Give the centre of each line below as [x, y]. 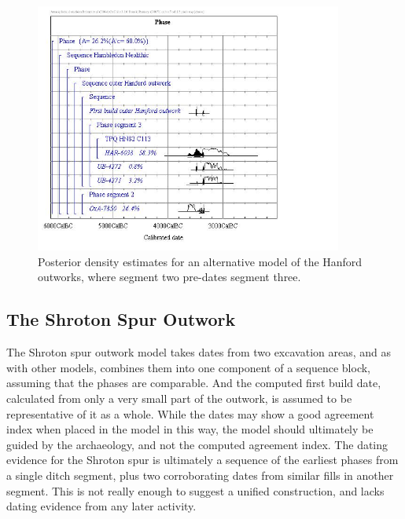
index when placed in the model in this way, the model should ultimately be [190, 429]
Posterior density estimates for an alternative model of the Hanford [200, 261]
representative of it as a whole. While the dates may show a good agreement [190, 413]
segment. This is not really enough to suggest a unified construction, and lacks [195, 490]
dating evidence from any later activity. [101, 506]
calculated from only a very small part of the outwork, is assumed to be [179, 398]
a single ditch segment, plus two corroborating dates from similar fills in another [200, 475]
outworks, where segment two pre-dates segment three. [169, 277]
